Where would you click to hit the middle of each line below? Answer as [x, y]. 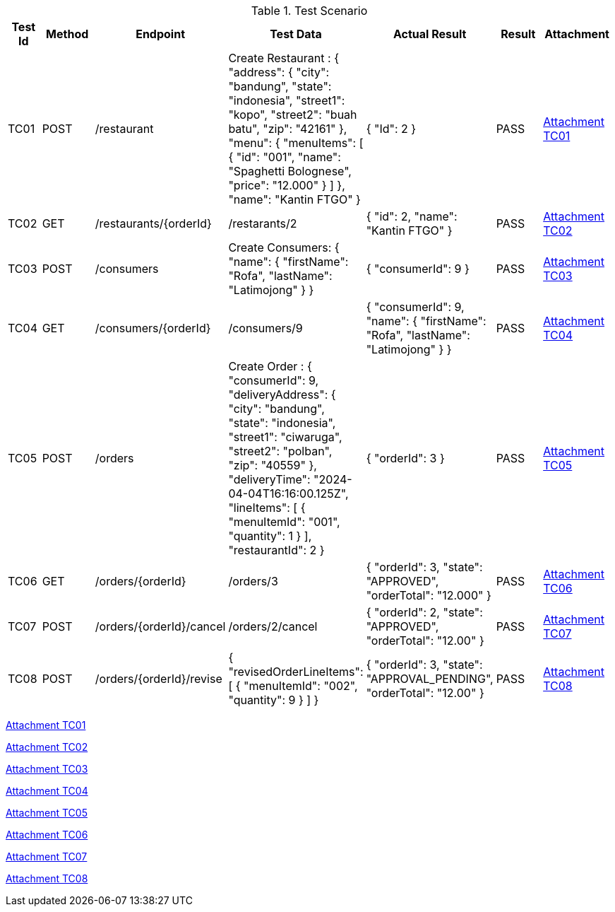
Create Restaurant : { [283, 58]
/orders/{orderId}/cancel [160, 626]
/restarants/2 [263, 223]
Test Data [296, 34]
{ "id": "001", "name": [285, 157]
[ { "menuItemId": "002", [293, 686]
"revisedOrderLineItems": [296, 672]
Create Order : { [270, 366]
